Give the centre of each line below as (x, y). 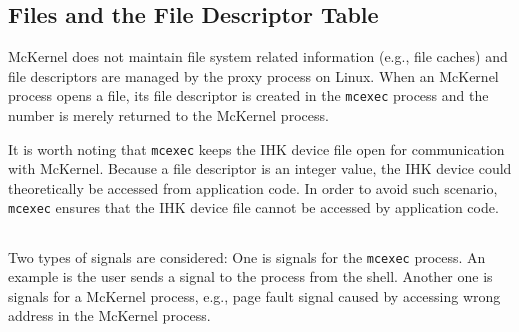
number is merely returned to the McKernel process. (168, 115)
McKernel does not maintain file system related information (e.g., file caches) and (258, 56)
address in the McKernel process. (109, 315)
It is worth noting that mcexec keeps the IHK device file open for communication (256, 148)
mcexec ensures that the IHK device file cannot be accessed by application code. (253, 207)
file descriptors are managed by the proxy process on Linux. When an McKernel (253, 75)
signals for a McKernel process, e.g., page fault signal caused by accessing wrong (254, 295)
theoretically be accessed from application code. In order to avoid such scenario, (253, 187)
